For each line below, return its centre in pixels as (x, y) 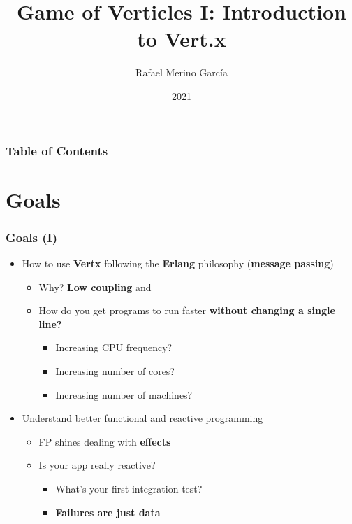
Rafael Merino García (182, 72)
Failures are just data (108, 512)
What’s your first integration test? (129, 488)
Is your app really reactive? (97, 465)
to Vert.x (182, 39)
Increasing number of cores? (115, 370)
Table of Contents (57, 150)
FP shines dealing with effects (105, 441)
